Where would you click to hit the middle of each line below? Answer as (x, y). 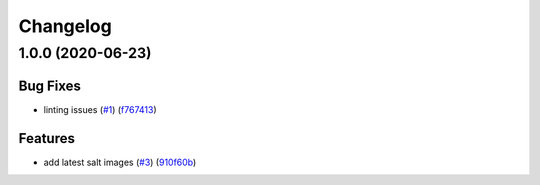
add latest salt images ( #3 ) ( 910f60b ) (120, 162)
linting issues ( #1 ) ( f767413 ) (100, 109)
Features (46, 138)
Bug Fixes (50, 85)
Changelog (65, 26)
